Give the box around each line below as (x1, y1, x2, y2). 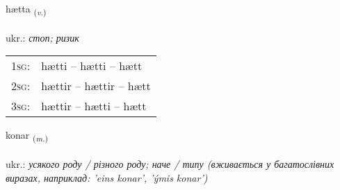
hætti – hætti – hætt (41, 58, 143, 74)
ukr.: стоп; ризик (6, 30, 79, 44)
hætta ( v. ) (6, 1, 47, 17)
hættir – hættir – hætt (41, 78, 151, 94)
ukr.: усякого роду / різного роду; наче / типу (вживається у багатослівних (6, 157, 334, 171)
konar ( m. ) (6, 128, 49, 144)
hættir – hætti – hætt (41, 98, 147, 114)
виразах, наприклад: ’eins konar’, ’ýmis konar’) (6, 170, 208, 184)
